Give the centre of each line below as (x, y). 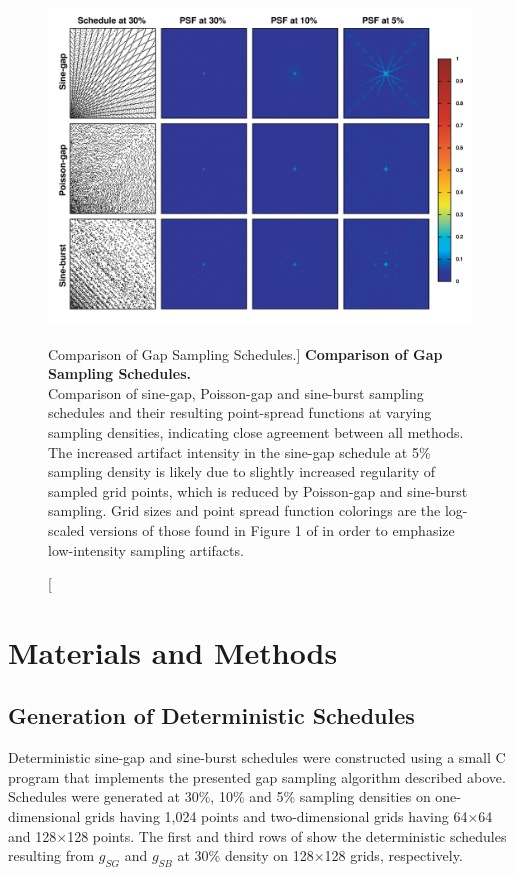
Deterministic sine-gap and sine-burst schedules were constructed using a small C (257, 757)
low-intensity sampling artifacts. (146, 549)
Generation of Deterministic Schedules (211, 715)
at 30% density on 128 (245, 855)
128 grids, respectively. (393, 855)
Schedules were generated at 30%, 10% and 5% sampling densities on (219, 796)
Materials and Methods (173, 651)
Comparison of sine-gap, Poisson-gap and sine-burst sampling (236, 392)
